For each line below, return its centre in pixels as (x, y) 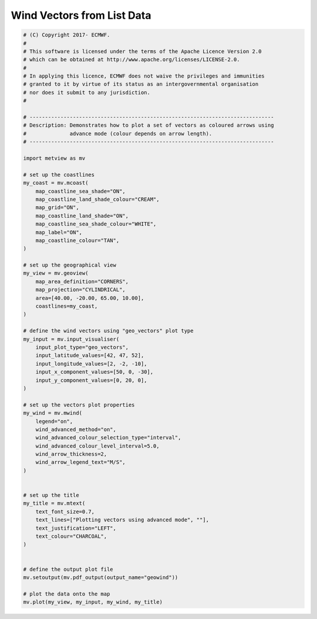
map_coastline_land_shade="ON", (82, 216)
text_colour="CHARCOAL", (71, 536)
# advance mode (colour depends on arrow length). (118, 133)
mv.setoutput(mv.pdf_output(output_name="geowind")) (101, 577)
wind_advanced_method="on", (76, 429)
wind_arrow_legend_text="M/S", (80, 462)
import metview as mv (54, 158)
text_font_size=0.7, (65, 512)
